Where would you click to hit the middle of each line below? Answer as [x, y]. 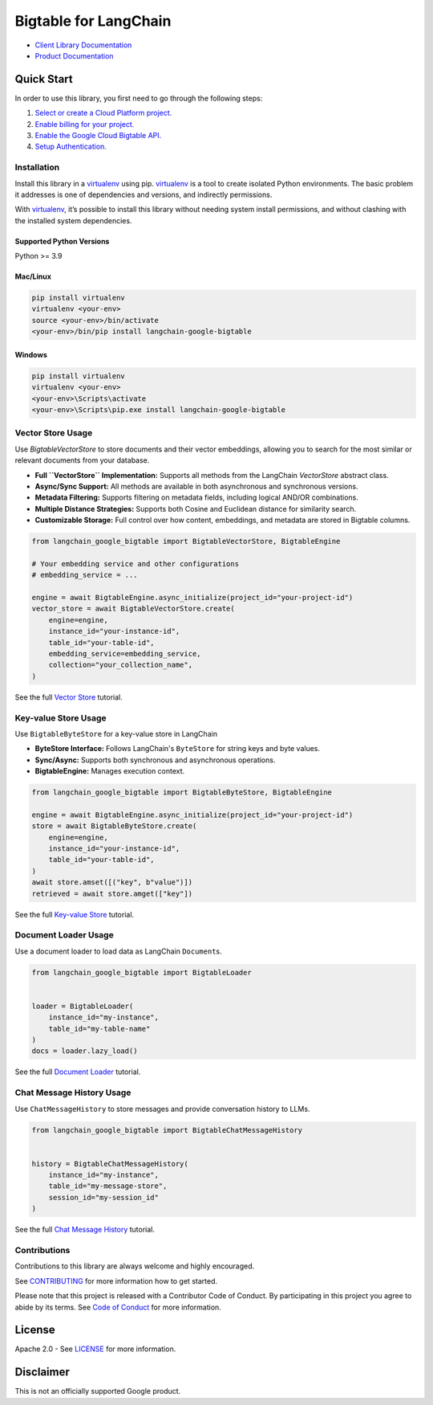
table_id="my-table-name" [99, 1029]
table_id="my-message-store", [108, 1186]
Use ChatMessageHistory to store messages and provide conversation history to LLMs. [162, 1109]
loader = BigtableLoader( [83, 1006]
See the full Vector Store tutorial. [69, 697]
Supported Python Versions [62, 241]
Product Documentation [74, 55]
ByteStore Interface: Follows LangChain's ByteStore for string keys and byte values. [178, 749]
